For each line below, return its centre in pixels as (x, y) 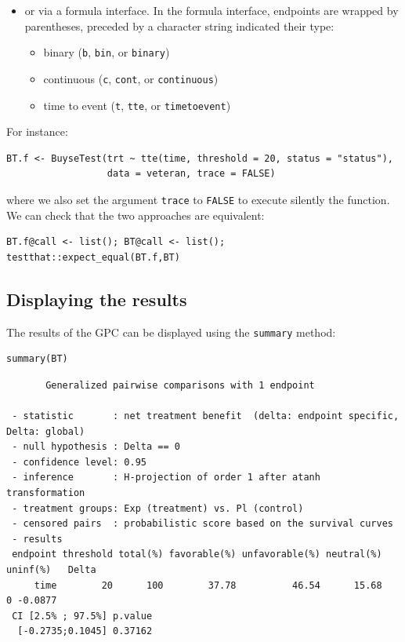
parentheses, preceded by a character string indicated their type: (179, 26)
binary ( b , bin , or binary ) (107, 52)
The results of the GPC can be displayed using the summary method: (171, 332)
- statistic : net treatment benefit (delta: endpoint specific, (206, 416)
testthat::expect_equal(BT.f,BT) (93, 257)
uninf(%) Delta (51, 569)
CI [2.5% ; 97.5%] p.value (82, 616)
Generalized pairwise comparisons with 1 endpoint (180, 385)
